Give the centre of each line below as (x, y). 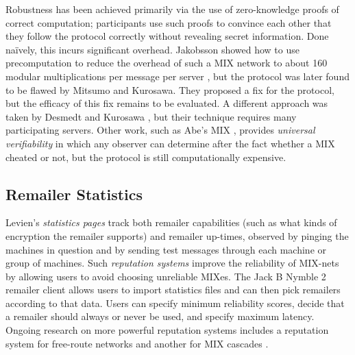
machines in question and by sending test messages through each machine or (166, 249)
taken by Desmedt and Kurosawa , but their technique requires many (151, 116)
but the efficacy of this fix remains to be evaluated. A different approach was (167, 103)
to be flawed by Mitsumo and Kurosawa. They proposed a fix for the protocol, (170, 89)
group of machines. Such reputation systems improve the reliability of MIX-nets (172, 263)
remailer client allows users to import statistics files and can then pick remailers (173, 290)
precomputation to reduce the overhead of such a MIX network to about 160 (167, 63)
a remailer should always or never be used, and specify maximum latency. (160, 316)
